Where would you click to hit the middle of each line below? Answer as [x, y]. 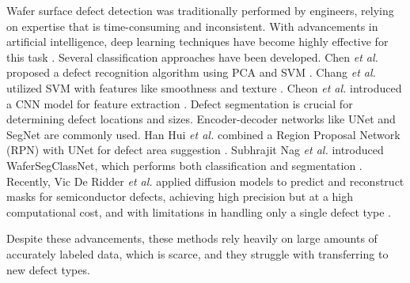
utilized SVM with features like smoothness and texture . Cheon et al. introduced [204, 87]
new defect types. [48, 269]
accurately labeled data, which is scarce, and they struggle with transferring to [197, 253]
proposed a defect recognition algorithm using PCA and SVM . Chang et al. [191, 72]
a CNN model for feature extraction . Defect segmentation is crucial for [180, 103]
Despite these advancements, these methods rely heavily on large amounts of [192, 238]
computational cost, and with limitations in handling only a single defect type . [199, 211]
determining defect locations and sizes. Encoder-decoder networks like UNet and [201, 119]
